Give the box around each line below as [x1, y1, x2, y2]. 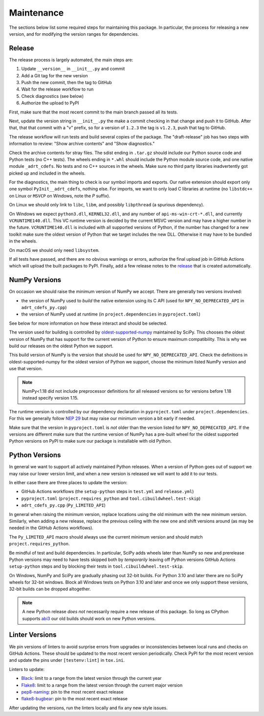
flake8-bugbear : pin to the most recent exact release [21, 696, 128, 702]
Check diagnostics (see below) [21, 93, 84, 99]
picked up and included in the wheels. [9, 170, 86, 176]
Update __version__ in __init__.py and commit [21, 66, 125, 72]
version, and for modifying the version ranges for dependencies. [9, 31, 139, 37]
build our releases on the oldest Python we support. [9, 343, 113, 349]
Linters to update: [9, 666, 45, 672]
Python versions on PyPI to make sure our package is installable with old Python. [9, 438, 172, 444]
